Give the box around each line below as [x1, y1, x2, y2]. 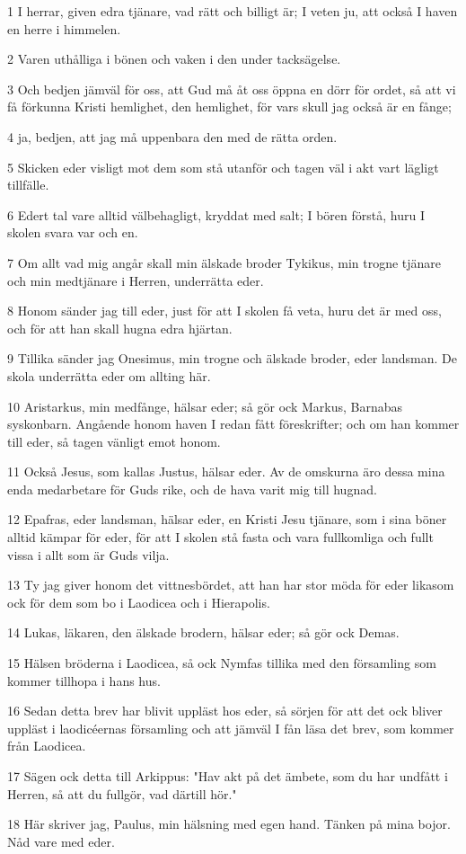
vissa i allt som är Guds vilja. [7, 545, 170, 564]
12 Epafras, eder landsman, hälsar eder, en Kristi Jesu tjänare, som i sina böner [7, 510, 447, 529]
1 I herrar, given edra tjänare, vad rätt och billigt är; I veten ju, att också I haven [7, 2, 458, 20]
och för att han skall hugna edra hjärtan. [7, 318, 233, 337]
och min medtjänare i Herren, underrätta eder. [7, 271, 264, 289]
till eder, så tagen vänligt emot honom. [7, 431, 221, 450]
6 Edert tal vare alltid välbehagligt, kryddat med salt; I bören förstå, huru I [7, 205, 425, 224]
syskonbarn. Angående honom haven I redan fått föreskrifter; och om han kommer [7, 414, 460, 433]
